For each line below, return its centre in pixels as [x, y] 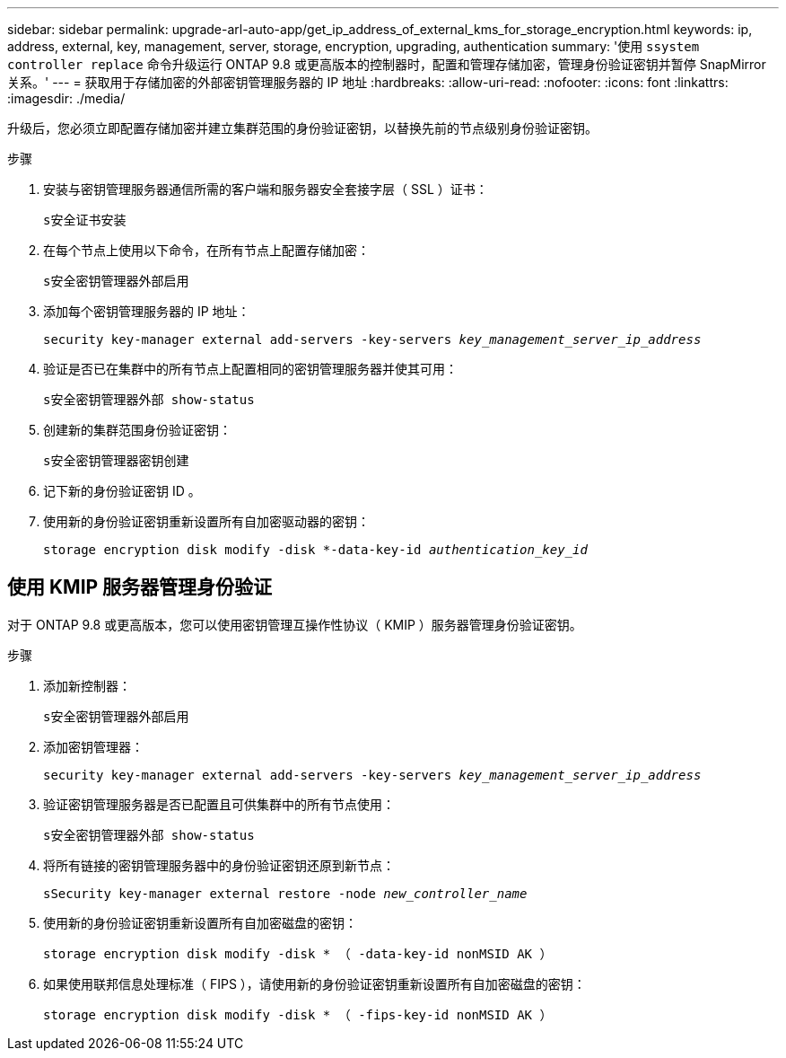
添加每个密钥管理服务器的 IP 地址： [147, 311]
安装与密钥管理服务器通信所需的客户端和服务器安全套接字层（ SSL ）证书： [266, 189]
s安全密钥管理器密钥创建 [116, 461]
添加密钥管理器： [93, 746]
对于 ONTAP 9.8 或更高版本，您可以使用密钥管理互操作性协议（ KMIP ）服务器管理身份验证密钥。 [295, 624]
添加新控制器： [87, 685]
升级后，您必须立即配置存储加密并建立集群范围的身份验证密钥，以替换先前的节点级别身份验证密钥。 [302, 128]
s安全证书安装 [85, 220]
